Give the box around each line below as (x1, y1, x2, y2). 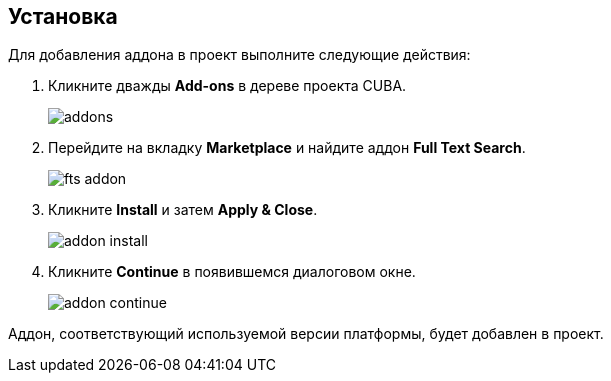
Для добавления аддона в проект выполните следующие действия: (8, 46, 471, 64)
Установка (8, 4, 118, 29)
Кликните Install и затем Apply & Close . (48, 201, 318, 219)
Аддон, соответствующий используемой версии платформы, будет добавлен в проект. (8, 325, 604, 343)
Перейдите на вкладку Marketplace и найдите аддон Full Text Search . (48, 139, 526, 157)
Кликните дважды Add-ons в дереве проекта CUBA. (48, 77, 407, 95)
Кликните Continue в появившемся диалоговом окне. (48, 263, 416, 281)
